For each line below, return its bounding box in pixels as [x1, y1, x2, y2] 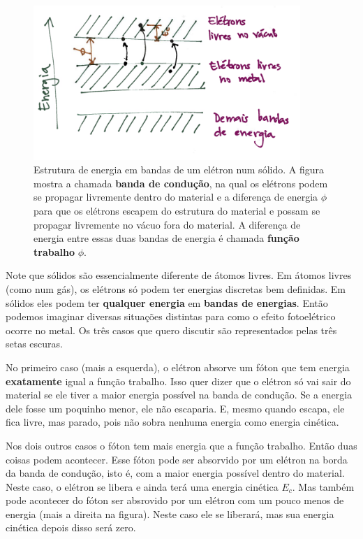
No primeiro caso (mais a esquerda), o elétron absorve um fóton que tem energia [6, 359, 350, 374]
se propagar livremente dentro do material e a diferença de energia [34, 189, 318, 204]
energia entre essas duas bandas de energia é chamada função [34, 231, 299, 245]
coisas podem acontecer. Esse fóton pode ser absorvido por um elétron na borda [6, 452, 348, 466]
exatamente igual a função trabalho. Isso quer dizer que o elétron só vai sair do [6, 373, 351, 388]
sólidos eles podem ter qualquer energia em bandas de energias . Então [6, 295, 328, 310]
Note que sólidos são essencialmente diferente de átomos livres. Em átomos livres [6, 268, 352, 282]
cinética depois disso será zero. [6, 520, 136, 535]
